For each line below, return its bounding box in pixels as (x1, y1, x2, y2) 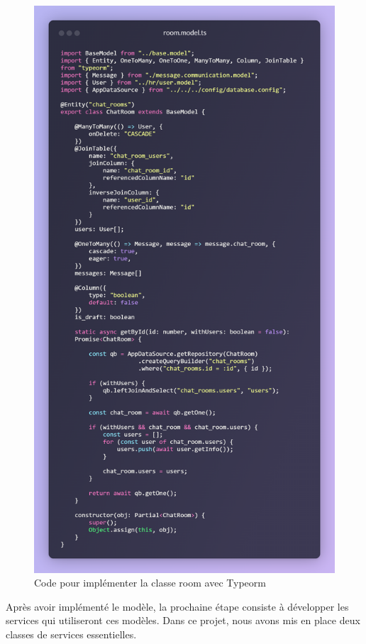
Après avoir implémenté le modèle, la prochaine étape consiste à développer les (6, 599, 349, 614)
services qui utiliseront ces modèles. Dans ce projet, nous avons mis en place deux (6, 613, 360, 628)
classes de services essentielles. (6, 626, 137, 641)
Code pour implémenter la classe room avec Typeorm (34, 575, 266, 590)
